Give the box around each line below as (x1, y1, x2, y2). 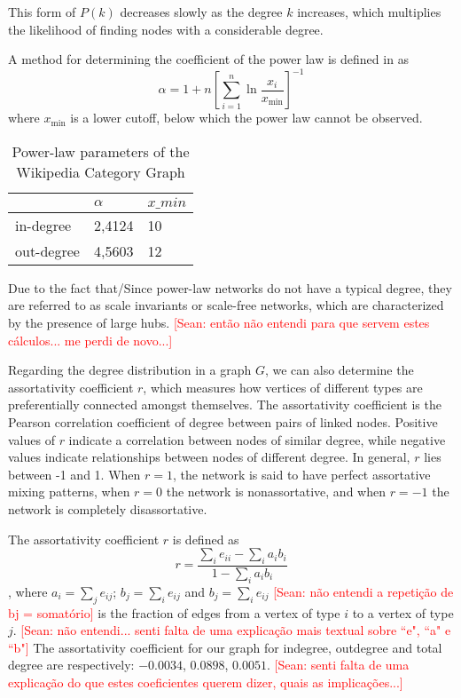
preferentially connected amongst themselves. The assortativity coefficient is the (8, 395, 441, 414)
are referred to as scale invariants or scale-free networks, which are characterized (8, 296, 444, 314)
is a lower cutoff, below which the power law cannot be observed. (70, 108, 423, 127)
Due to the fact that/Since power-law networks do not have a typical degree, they (8, 278, 452, 297)
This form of (8, 3, 76, 20)
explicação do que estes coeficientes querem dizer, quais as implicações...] (8, 672, 403, 691)
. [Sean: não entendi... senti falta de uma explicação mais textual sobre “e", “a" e (12, 621, 451, 639)
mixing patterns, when (8, 482, 130, 501)
